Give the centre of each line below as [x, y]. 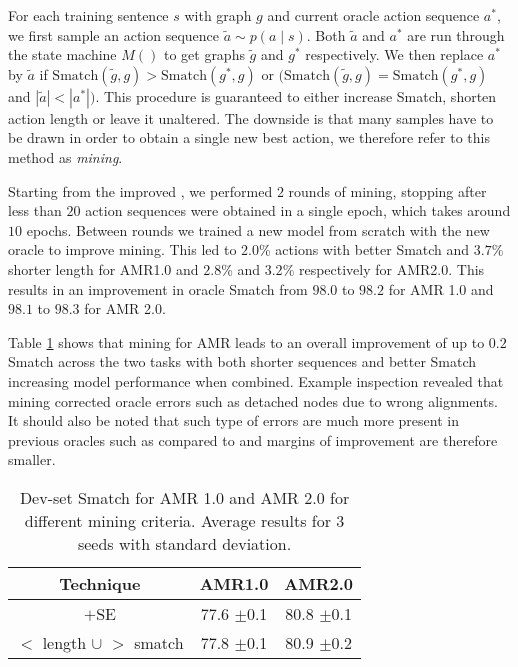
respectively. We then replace [394, 54]
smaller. [32, 459]
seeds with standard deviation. [184, 543]
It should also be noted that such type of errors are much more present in [233, 420]
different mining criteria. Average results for [177, 520]
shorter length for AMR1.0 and [103, 268]
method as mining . [65, 156]
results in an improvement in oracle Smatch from [158, 288]
